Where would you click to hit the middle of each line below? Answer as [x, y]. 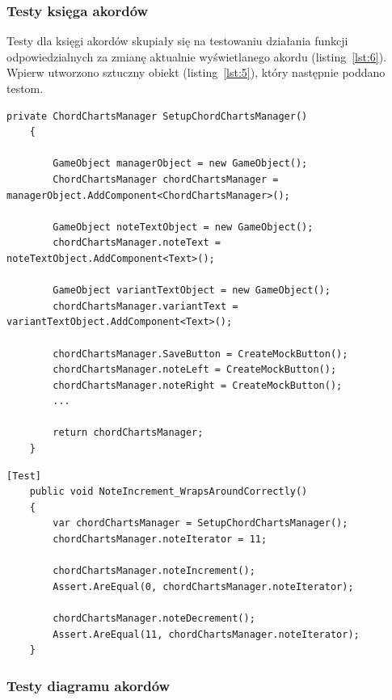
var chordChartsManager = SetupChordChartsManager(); [200, 523]
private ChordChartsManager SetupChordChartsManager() [157, 116]
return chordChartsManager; [128, 433]
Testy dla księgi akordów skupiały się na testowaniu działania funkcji [177, 41]
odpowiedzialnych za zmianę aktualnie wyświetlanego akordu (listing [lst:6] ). [197, 56]
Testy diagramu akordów [89, 685]
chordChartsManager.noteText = [137, 243]
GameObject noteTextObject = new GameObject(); [183, 227]
